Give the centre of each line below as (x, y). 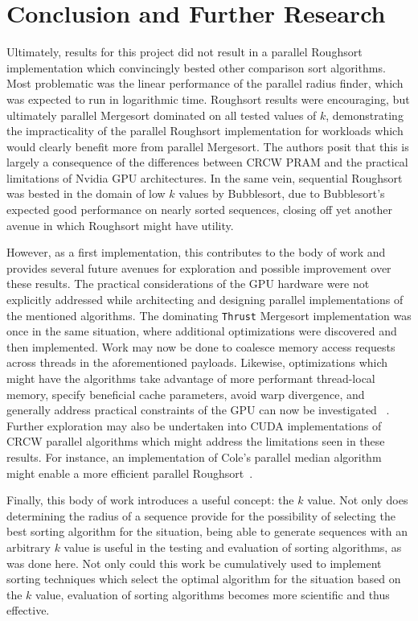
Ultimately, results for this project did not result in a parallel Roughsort (184, 52)
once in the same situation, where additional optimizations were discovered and (202, 331)
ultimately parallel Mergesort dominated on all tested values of (162, 115)
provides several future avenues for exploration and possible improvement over (199, 267)
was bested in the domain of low (86, 193)
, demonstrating (365, 115)
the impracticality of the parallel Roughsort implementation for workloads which (205, 131)
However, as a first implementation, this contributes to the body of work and (196, 252)
